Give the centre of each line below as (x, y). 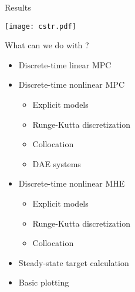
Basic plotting (44, 282)
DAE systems (57, 163)
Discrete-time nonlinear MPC (72, 84)
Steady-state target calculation (74, 262)
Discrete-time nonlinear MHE (72, 183)
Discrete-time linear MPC (65, 64)
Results (18, 7)
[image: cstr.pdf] (41, 26)
